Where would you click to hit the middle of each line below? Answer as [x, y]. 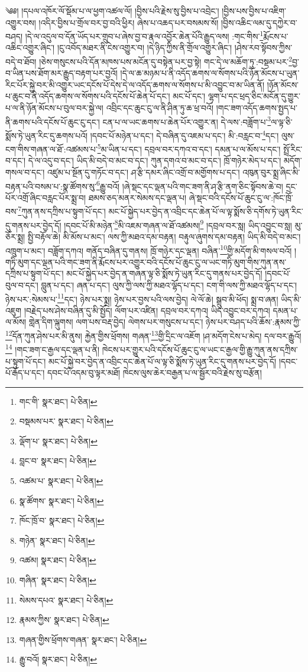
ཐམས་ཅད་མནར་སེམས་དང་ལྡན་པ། [137, 197]
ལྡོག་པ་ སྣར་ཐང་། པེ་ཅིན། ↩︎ [58, 441]
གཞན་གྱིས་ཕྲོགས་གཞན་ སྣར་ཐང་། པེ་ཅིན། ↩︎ [83, 639]
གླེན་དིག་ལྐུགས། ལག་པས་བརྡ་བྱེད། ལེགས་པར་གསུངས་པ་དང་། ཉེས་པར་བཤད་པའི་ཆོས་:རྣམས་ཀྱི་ [165, 322]
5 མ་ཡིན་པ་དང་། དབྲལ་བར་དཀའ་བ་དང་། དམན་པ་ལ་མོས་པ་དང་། [189, 148]
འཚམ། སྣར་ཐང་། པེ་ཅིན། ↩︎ [58, 560]
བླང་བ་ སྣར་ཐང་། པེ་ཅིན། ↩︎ [58, 461]
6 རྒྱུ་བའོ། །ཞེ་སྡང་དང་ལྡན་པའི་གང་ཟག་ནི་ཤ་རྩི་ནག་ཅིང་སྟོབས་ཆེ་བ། [189, 185]
